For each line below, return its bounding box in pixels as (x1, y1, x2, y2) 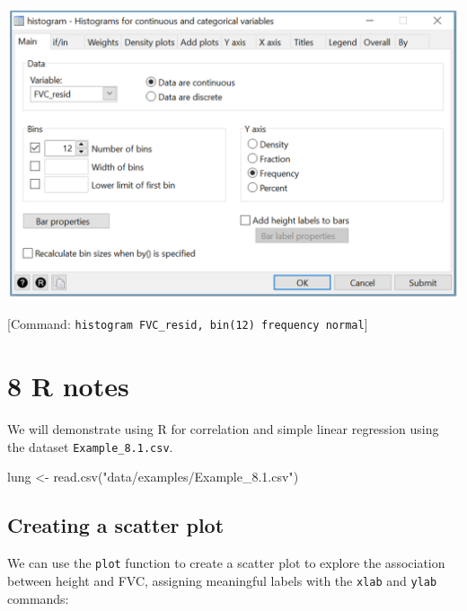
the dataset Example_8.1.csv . (7, 437, 173, 456)
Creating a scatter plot (7, 511, 225, 539)
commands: (7, 589, 69, 607)
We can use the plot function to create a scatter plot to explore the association (7, 553, 445, 572)
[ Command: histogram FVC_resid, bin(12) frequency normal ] (7, 314, 368, 333)
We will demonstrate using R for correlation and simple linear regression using (7, 420, 439, 438)
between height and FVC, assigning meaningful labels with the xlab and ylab (7, 571, 437, 589)
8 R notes (7, 367, 129, 404)
